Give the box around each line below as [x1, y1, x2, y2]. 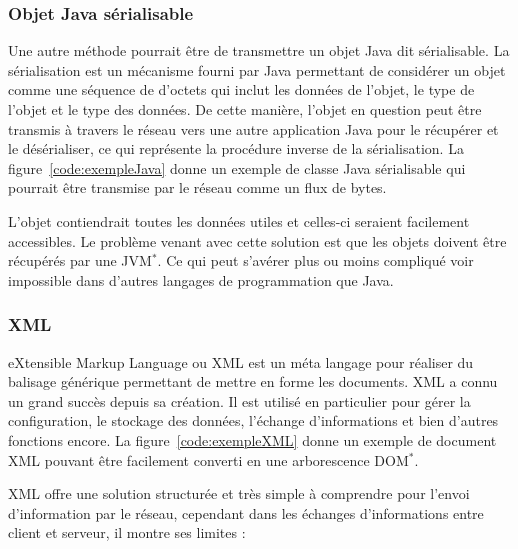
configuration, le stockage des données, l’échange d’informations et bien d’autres [8, 410, 499, 431]
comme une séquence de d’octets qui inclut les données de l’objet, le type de [8, 79, 475, 100]
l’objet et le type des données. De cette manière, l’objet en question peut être [8, 99, 482, 119]
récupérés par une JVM [8, 250, 152, 271]
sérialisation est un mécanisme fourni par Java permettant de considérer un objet [8, 59, 506, 80]
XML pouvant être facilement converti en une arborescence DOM [8, 449, 409, 470]
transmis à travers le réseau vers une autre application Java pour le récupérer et [8, 118, 499, 139]
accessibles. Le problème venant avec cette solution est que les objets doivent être [8, 230, 507, 251]
